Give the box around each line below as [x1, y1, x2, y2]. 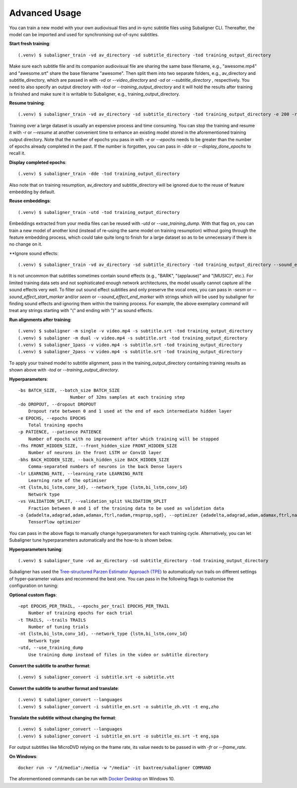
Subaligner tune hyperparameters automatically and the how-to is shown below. [9, 537, 173, 543]
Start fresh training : [9, 41, 50, 47]
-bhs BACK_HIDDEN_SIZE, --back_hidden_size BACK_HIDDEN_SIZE [18, 457, 169, 463]
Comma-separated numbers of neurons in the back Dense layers [28, 464, 183, 470]
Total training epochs [28, 422, 84, 428]
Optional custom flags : [9, 592, 57, 598]
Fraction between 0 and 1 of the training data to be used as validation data [28, 505, 224, 511]
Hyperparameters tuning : [9, 546, 63, 552]
